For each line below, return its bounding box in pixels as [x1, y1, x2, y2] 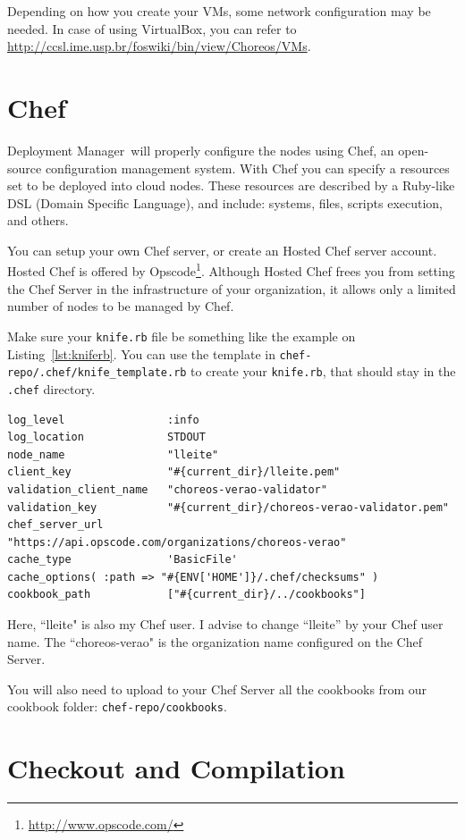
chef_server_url [7, 518, 104, 532]
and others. [7, 211, 69, 230]
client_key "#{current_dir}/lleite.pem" [7, 466, 341, 479]
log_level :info [7, 413, 199, 426]
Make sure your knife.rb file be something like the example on [7, 326, 356, 345]
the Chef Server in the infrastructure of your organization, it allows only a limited [7, 279, 456, 298]
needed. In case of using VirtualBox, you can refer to [7, 19, 297, 38]
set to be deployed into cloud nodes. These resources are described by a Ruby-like [7, 176, 455, 195]
